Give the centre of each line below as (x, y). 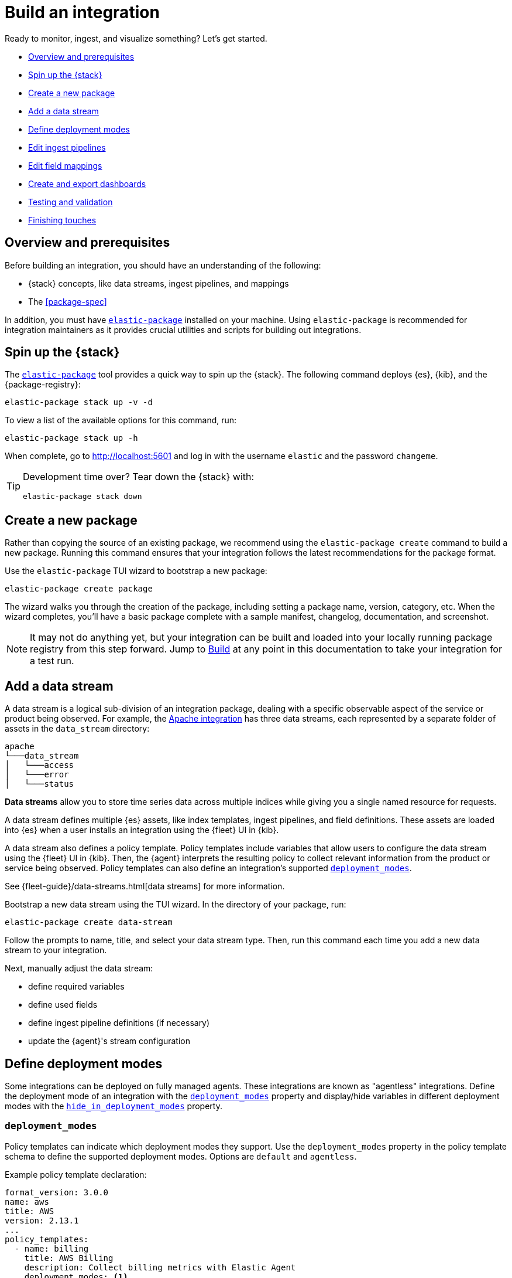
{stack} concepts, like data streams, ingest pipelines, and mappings (159, 283)
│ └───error (37, 775)
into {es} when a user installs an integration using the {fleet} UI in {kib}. (142, 830)
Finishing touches (62, 220)
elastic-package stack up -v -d (79, 402)
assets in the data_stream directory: (77, 729)
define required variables (76, 987)
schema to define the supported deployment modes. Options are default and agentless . (181, 1156)
